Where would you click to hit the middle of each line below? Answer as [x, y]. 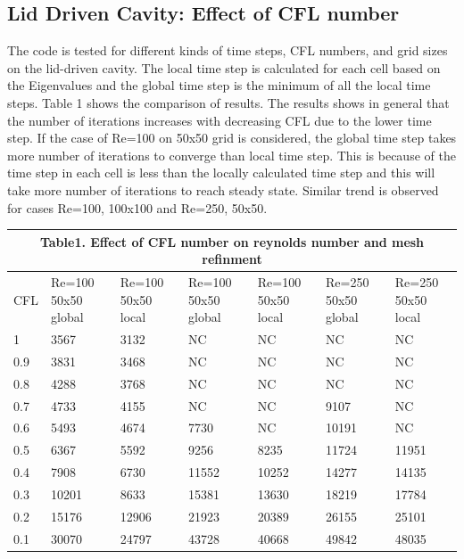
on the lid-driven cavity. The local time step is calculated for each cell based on [224, 67]
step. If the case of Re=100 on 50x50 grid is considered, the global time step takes [232, 138]
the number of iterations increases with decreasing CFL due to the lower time [220, 120]
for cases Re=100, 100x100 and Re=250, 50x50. [137, 207]
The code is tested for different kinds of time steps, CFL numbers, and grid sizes [228, 50]
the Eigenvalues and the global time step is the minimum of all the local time [219, 85]
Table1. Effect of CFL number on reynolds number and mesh [232, 241]
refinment [232, 259]
